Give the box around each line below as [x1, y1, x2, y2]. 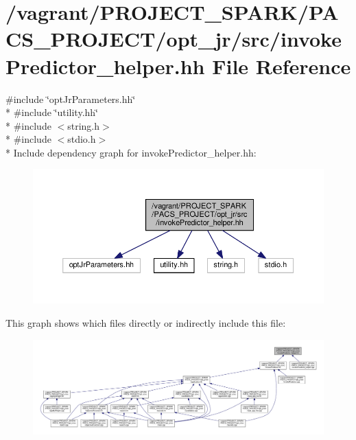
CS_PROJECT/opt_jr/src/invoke [5, 25, 342, 53]
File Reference [212, 51, 351, 80]
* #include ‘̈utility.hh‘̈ [5, 105, 98, 119]
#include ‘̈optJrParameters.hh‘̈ [5, 91, 136, 106]
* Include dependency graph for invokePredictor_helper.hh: [5, 145, 257, 159]
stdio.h [67, 132, 96, 146]
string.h [67, 118, 100, 132]
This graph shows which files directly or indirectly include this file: [5, 315, 286, 329]
